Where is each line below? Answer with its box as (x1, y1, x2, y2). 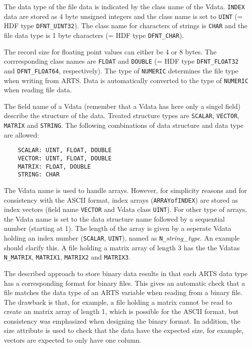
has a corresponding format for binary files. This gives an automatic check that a (4, 278, 245, 288)
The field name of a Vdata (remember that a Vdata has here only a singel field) (4, 101, 241, 111)
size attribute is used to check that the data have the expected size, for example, (4, 325, 244, 335)
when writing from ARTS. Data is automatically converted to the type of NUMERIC (4, 75, 249, 85)
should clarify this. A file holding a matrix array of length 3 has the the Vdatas (4, 242, 240, 252)
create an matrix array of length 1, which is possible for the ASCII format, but (4, 306, 239, 316)
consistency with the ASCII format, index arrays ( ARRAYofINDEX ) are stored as (4, 194, 238, 205)
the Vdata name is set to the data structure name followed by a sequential (4, 213, 225, 224)
